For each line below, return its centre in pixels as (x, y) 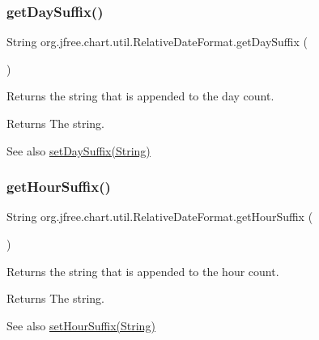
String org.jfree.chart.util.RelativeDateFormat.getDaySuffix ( (157, 42)
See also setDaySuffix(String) (79, 150)
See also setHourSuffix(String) (81, 325)
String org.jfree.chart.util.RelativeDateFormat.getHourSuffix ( (160, 217)
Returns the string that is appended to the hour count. (143, 271)
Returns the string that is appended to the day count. (140, 96)
